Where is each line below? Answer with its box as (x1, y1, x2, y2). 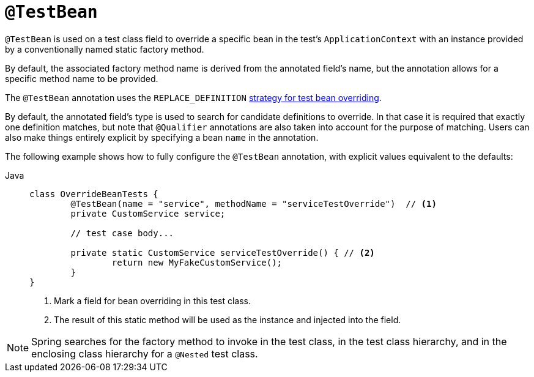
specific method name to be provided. (5, 73, 158, 84)
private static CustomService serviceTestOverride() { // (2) (70, 247, 375, 258)
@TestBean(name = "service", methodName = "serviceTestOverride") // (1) (70, 198, 437, 209)
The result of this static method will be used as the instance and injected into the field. (54, 314, 401, 325)
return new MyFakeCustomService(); (111, 257, 283, 267)
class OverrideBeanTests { (29, 188, 158, 199)
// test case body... (70, 228, 174, 238)
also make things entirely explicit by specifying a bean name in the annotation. (5, 132, 319, 143)
